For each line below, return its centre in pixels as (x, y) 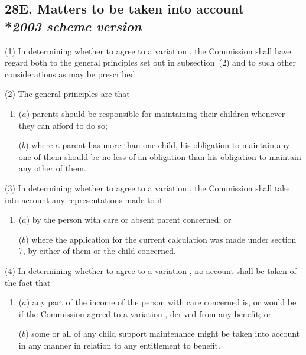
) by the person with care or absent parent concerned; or (129, 219)
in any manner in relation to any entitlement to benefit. (119, 345)
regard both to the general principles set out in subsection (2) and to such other (150, 62)
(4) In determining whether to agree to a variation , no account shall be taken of (151, 270)
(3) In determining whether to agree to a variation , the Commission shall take (147, 188)
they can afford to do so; (63, 125)
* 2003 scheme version (73, 26)
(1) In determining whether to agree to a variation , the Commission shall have (148, 51)
